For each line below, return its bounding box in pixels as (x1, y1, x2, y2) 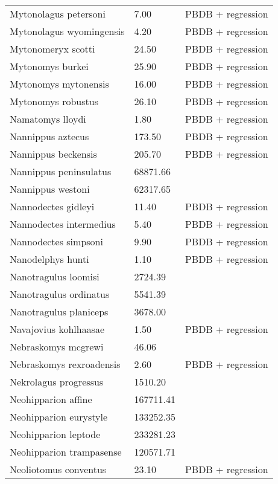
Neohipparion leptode (10, 427, 101, 441)
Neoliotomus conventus (10, 462, 107, 476)
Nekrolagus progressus (10, 375, 104, 389)
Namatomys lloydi (10, 112, 86, 126)
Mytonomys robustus (10, 94, 98, 108)
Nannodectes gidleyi (10, 199, 95, 213)
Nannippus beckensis (10, 147, 97, 161)
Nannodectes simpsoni (10, 234, 103, 248)
